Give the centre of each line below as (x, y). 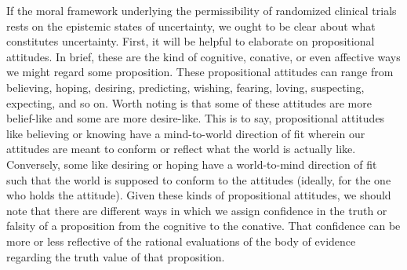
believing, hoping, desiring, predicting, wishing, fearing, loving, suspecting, (185, 87)
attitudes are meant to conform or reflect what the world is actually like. (181, 149)
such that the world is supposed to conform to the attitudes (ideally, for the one (199, 179)
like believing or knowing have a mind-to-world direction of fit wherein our (186, 133)
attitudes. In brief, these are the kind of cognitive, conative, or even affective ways (203, 56)
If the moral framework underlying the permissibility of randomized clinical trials (202, 10)
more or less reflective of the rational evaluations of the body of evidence (181, 241)
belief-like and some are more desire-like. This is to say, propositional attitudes (196, 118)
